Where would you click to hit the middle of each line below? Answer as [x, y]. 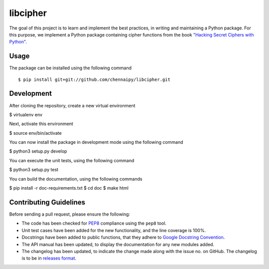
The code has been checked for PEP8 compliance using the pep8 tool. [94, 223]
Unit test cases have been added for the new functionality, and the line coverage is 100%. [114, 230]
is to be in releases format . [49, 258]
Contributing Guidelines [47, 202]
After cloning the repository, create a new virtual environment [72, 105]
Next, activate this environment [41, 124]
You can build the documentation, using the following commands [76, 179]
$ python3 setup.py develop [38, 151]
